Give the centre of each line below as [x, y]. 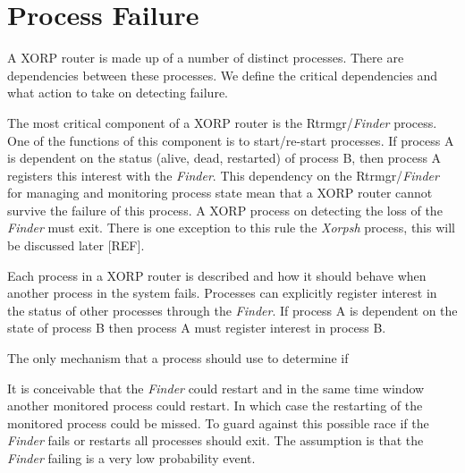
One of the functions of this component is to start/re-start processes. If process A [231, 140]
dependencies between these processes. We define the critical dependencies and [223, 75]
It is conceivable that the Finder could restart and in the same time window [216, 388]
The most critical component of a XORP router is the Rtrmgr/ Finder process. [222, 122]
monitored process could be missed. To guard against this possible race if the [218, 422]
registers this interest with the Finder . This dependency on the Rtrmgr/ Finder [223, 175]
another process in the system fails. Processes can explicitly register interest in [222, 293]
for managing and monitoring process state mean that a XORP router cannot [220, 193]
